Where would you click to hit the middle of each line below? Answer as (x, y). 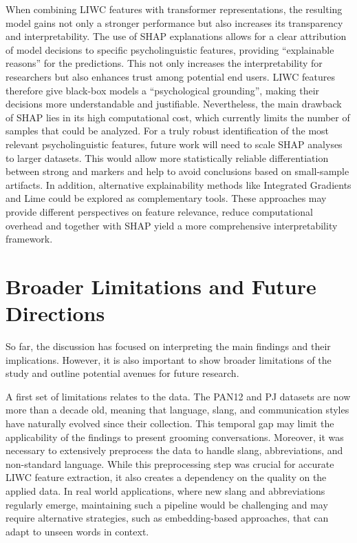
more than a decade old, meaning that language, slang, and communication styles (177, 410)
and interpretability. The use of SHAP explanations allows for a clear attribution (176, 36)
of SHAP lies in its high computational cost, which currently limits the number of (178, 117)
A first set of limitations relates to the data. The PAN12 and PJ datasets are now (178, 396)
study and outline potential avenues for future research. (122, 373)
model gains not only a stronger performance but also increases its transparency (174, 22)
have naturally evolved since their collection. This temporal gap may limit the (170, 423)
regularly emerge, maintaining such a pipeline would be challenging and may (167, 504)
